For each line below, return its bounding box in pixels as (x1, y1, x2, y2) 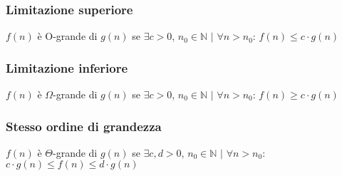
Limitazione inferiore (6, 58, 128, 76)
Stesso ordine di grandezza (6, 117, 162, 135)
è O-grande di (37, 29, 98, 43)
